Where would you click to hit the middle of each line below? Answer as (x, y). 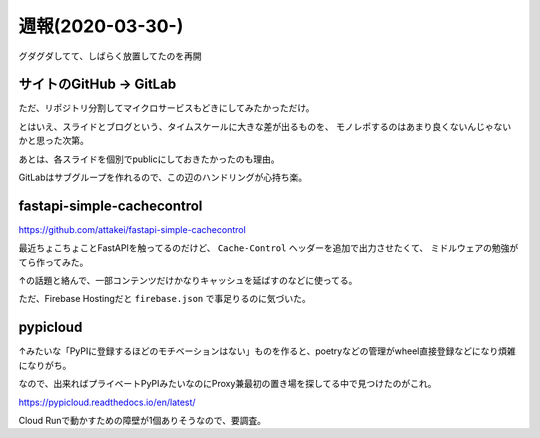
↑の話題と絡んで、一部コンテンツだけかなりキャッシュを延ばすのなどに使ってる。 (188, 281)
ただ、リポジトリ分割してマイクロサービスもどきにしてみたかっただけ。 (166, 108)
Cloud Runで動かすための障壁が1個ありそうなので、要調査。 (142, 420)
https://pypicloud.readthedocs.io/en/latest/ (107, 402)
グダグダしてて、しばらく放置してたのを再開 (110, 56)
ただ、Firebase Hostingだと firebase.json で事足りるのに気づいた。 (164, 299)
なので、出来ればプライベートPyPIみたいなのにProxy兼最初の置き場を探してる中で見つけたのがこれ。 (227, 384)
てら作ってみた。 (53, 262)
